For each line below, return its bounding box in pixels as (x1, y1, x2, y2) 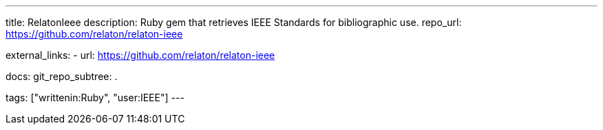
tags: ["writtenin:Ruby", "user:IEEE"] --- (6, 92, 184, 103)
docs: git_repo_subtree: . (6, 70, 118, 82)
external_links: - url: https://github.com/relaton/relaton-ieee (6, 49, 275, 61)
